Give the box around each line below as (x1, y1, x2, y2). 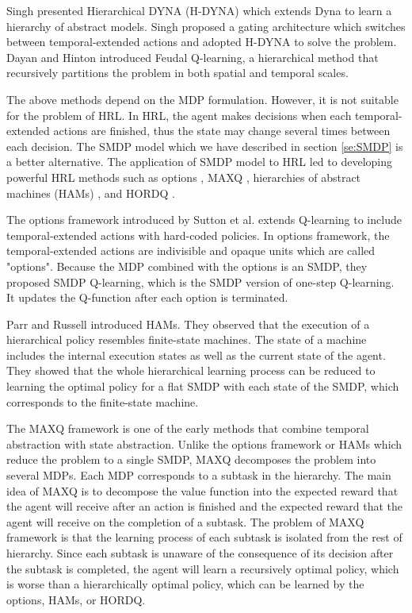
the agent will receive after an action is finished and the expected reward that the (6, 498, 403, 515)
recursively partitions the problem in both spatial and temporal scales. (6, 64, 349, 81)
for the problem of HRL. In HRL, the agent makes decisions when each (6, 106, 352, 123)
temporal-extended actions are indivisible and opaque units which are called (6, 242, 376, 259)
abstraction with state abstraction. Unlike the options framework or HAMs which (6, 435, 402, 452)
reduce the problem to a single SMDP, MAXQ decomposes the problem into (6, 451, 376, 468)
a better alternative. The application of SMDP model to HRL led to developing (6, 153, 392, 170)
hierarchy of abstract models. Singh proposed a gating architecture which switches (6, 17, 406, 34)
